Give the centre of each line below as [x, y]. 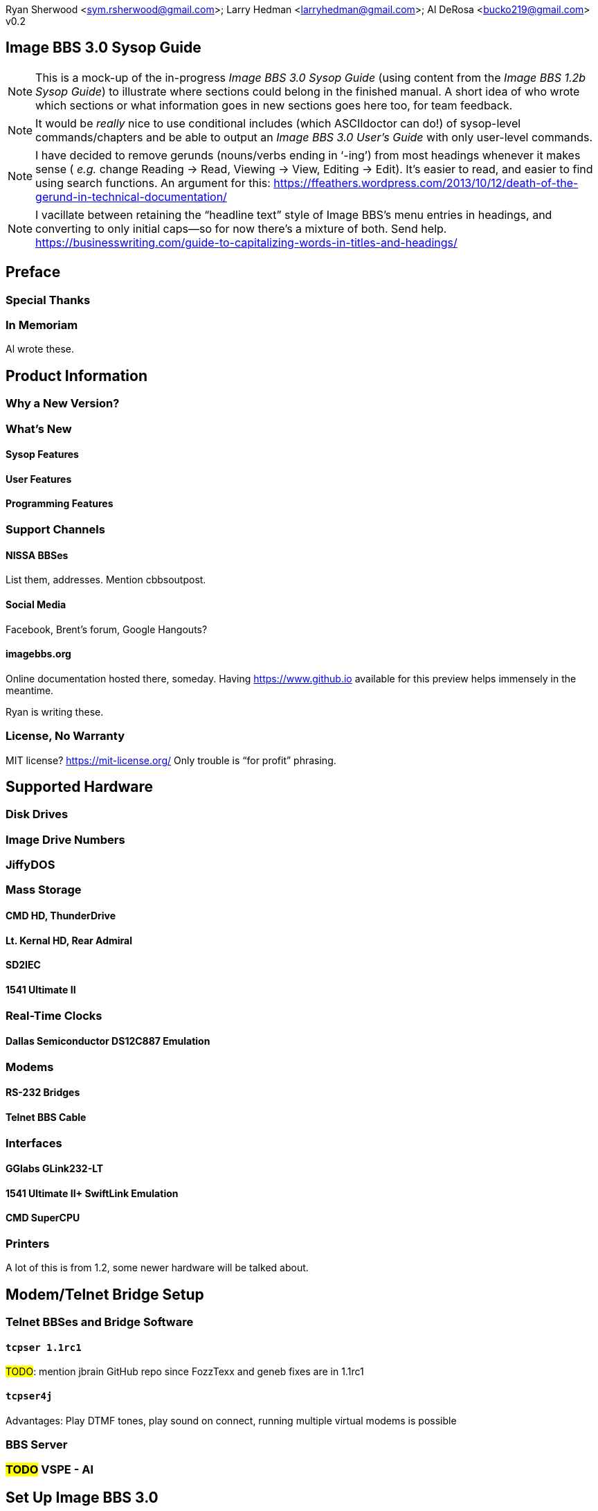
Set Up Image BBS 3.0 [82, 1497]
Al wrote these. [40, 349]
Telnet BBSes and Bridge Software [100, 1322]
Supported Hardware [80, 786]
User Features [39, 479]
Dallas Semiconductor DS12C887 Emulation [108, 1041]
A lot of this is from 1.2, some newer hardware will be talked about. [157, 1268]
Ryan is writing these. [55, 712]
